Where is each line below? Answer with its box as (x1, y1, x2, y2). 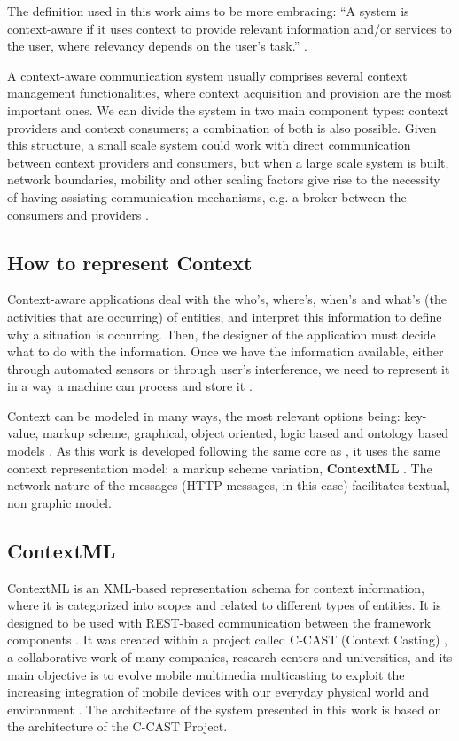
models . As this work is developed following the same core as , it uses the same (7, 441, 440, 460)
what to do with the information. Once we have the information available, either (7, 342, 444, 361)
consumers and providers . (7, 205, 149, 223)
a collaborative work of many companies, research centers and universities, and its (7, 648, 453, 667)
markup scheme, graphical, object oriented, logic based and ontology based (43, 424, 449, 442)
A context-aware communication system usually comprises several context (7, 66, 408, 84)
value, (7, 424, 39, 442)
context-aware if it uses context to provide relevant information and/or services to (7, 19, 452, 37)
